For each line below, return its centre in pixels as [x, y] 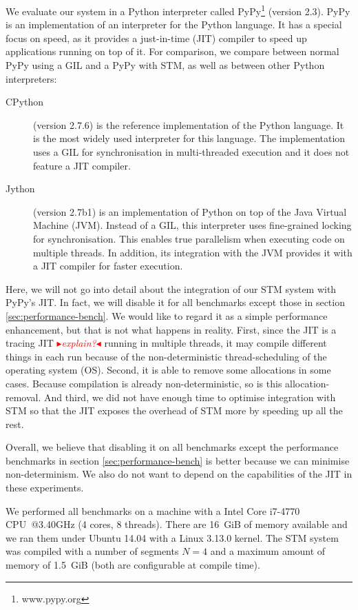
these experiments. [45, 488]
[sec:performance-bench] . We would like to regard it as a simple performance [167, 315]
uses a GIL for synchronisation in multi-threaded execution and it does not [191, 152]
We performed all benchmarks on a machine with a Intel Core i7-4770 [153, 510]
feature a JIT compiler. [82, 165]
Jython [20, 189]
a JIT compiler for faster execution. [108, 266]
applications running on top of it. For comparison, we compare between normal [172, 51]
